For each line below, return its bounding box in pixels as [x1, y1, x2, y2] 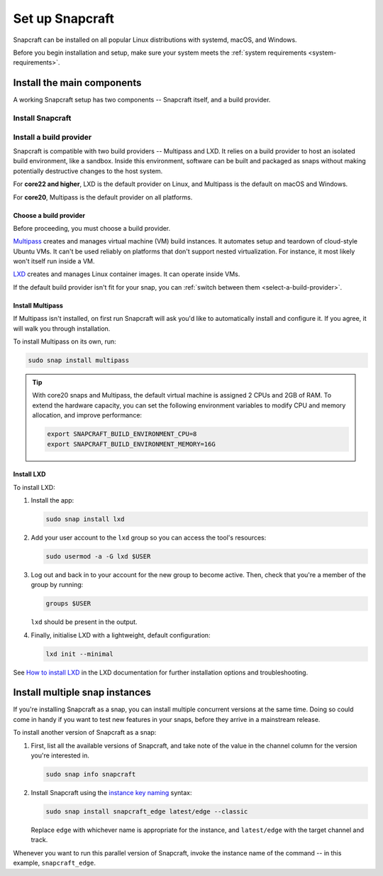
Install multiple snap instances [13, 686, 152, 699]
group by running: [30, 581, 84, 589]
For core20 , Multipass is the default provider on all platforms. [13, 192, 193, 202]
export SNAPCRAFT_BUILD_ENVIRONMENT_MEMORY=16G [47, 440, 216, 448]
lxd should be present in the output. [30, 618, 138, 626]
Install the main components [13, 77, 142, 89]
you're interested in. [30, 751, 90, 760]
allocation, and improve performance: [32, 411, 142, 420]
